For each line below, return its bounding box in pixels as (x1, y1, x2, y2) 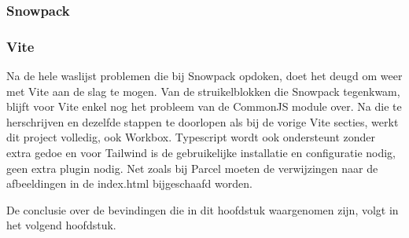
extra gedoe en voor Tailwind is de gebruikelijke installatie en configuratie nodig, (6, 145, 396, 161)
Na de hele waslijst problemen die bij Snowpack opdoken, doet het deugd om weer (6, 68, 403, 84)
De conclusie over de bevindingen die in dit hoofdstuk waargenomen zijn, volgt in (6, 201, 399, 218)
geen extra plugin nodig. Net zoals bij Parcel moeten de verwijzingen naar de (6, 159, 378, 176)
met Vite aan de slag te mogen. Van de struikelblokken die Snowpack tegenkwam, (6, 82, 400, 99)
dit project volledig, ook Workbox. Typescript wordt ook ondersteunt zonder (6, 129, 376, 145)
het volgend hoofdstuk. (6, 217, 116, 233)
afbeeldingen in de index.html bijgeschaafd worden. (6, 175, 252, 192)
